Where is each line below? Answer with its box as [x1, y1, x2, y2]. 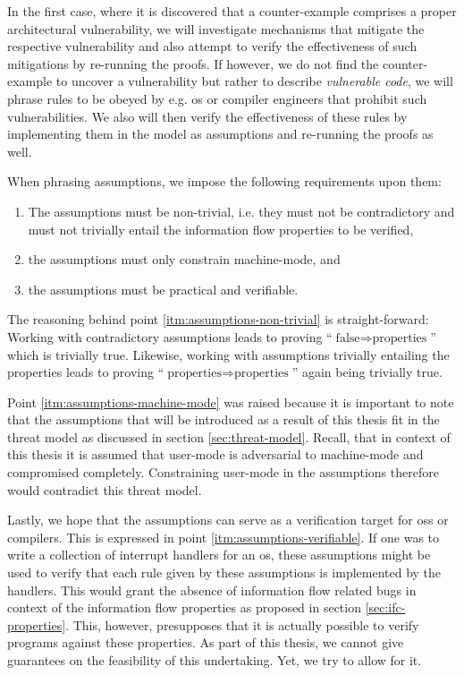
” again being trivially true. [291, 363, 443, 381]
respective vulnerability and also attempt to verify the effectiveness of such [7, 37, 418, 56]
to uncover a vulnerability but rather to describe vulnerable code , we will [55, 72, 453, 90]
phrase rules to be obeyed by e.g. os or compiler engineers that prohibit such [7, 89, 427, 107]
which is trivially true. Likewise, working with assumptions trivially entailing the [7, 345, 450, 363]
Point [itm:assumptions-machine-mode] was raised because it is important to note [7, 392, 454, 411]
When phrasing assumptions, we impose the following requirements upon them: [7, 172, 442, 191]
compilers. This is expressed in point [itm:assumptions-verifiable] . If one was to [7, 527, 440, 546]
